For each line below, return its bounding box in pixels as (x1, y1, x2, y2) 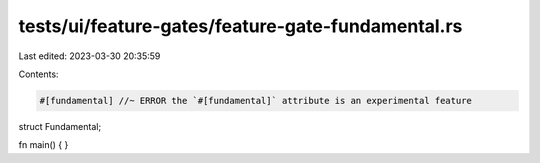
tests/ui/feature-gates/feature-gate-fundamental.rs (18, 15, 463, 37)
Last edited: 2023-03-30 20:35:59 (18, 50, 161, 62)
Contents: (18, 68, 59, 80)
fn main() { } (18, 139, 69, 151)
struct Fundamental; (18, 120, 102, 132)
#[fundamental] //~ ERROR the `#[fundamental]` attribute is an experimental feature (39, 95, 472, 106)
